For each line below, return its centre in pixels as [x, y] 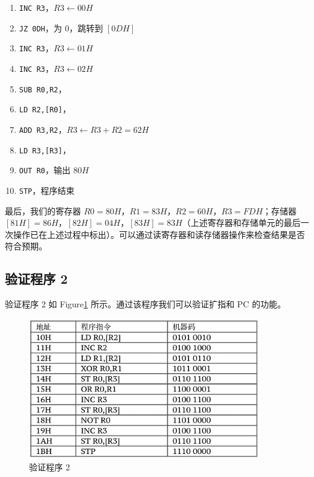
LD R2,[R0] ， [45, 109]
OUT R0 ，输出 [45, 170]
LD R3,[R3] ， [45, 149]
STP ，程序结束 [47, 190]
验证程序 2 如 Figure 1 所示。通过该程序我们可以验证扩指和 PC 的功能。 [146, 304]
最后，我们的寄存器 [43, 210]
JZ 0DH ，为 [40, 27]
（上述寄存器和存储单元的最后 [241, 222]
